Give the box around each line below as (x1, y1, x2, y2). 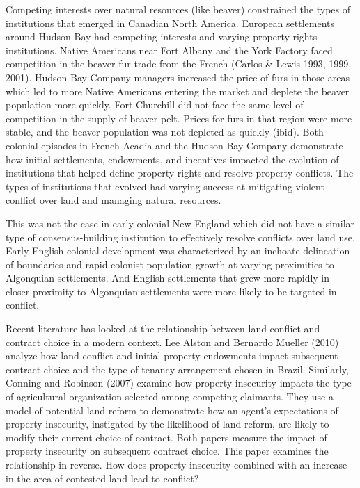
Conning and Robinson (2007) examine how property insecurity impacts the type (6, 375, 352, 390)
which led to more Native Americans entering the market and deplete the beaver (6, 83, 350, 98)
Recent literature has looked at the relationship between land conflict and (6, 321, 320, 336)
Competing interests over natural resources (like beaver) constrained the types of (6, 2, 350, 16)
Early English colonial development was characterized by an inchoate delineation (6, 243, 350, 258)
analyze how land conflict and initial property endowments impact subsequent (6, 348, 338, 363)
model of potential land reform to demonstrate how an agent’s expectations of (6, 402, 338, 417)
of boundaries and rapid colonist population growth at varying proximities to (6, 257, 334, 271)
